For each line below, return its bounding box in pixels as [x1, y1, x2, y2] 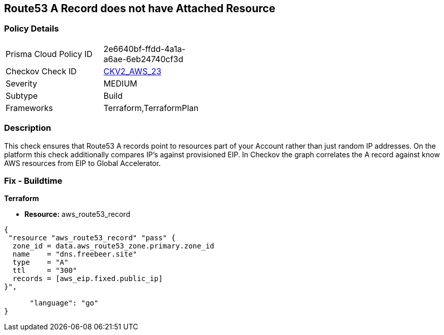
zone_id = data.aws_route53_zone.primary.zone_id [12, 242, 215, 250]
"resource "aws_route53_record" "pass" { [8, 234, 176, 242]
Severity [6, 78, 37, 89]
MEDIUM [103, 78, 137, 89]
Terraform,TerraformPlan [103, 102, 199, 113]
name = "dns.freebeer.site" [12, 250, 137, 259]
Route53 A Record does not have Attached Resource [4, 2, 276, 15]
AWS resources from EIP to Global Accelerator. [4, 158, 161, 167]
